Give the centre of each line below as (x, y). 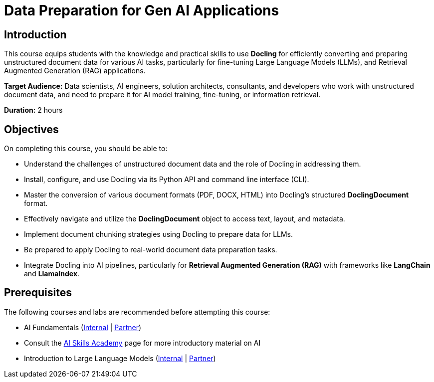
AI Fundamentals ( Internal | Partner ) (83, 327)
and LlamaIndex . (52, 274)
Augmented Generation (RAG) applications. (75, 71)
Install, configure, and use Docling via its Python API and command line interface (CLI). (167, 180)
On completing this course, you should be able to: (86, 149)
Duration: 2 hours (33, 110)
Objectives (31, 129)
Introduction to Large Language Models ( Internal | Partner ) (120, 358)
